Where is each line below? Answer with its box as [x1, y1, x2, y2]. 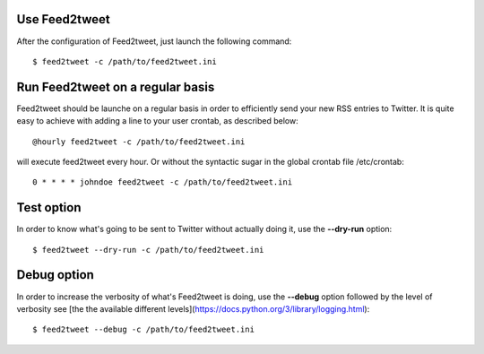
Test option [16, 200, 82, 215]
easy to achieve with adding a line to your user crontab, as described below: [16, 116, 299, 126]
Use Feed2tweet [16, 12, 111, 27]
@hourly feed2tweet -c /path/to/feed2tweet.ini [32, 136, 246, 147]
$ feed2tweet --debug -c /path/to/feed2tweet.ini [32, 324, 255, 335]
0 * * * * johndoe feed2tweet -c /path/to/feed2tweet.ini [32, 177, 293, 187]
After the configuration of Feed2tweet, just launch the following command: [16, 36, 292, 47]
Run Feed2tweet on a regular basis [16, 79, 215, 94]
